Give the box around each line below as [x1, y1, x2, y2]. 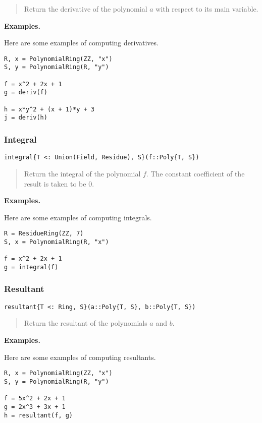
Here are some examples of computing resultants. [4, 351, 156, 362]
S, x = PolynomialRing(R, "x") [4, 238, 109, 246]
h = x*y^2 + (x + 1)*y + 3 [4, 105, 94, 113]
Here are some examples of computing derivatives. [4, 37, 159, 48]
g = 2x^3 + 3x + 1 [4, 403, 66, 410]
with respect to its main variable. [155, 4, 258, 14]
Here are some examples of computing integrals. [4, 212, 152, 222]
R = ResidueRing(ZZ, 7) [4, 230, 84, 237]
